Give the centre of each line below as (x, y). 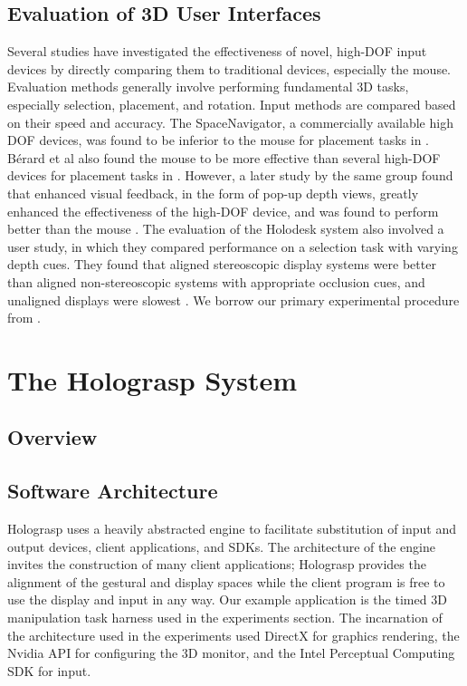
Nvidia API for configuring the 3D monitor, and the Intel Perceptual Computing (231, 653)
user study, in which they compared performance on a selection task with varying (233, 246)
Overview (52, 437)
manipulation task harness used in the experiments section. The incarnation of (225, 618)
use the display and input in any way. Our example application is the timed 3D (227, 599)
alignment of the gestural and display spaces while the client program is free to (226, 581)
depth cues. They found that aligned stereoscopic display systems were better (222, 264)
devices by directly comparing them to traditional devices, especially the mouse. (229, 68)
